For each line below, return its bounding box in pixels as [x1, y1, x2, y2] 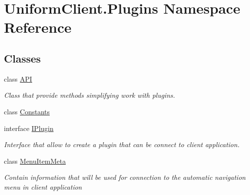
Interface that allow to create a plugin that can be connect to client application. [4, 139, 240, 150]
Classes [4, 50, 41, 65]
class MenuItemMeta [4, 155, 66, 166]
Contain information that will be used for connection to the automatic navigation [4, 172, 246, 182]
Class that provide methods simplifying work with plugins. [4, 90, 175, 100]
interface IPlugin [4, 123, 54, 133]
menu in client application [4, 181, 82, 192]
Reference [4, 17, 72, 37]
